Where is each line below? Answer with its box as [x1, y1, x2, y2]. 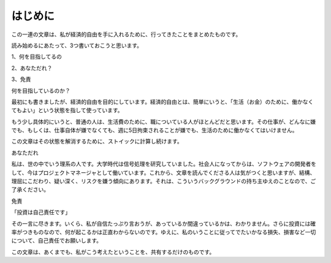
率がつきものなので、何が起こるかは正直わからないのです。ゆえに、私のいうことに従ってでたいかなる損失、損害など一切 [11, 228, 316, 235]
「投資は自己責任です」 [11, 208, 70, 216]
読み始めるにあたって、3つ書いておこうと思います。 [11, 42, 143, 49]
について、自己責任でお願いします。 [11, 237, 102, 245]
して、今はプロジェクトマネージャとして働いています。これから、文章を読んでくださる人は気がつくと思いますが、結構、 [11, 169, 316, 176]
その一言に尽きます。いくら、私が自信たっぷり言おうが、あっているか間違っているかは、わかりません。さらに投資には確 [11, 219, 316, 227]
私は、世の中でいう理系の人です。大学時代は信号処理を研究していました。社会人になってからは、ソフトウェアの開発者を [11, 160, 317, 168]
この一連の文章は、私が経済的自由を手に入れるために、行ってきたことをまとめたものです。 [11, 31, 242, 38]
